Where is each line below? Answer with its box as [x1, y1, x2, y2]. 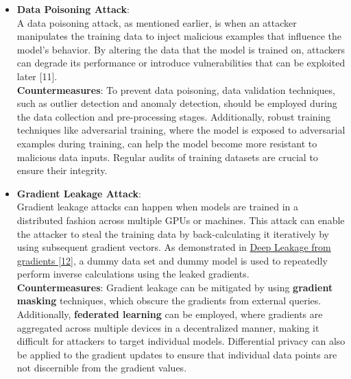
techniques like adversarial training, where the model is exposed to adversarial [16, 123, 346, 137]
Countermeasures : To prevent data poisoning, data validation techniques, [16, 82, 335, 97]
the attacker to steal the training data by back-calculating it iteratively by [16, 226, 329, 241]
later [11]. [16, 69, 58, 83]
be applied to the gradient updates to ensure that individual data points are [16, 347, 337, 361]
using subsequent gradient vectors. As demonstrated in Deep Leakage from [16, 240, 331, 254]
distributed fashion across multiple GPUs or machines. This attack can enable [16, 212, 345, 227]
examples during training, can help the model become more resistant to [16, 136, 317, 150]
